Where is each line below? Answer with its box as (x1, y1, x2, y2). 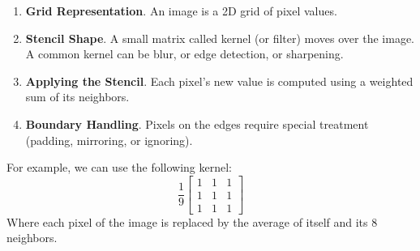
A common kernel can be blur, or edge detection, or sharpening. (25, 45, 344, 62)
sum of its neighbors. (25, 88, 130, 105)
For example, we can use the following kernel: (6, 159, 232, 176)
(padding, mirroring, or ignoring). (25, 131, 193, 148)
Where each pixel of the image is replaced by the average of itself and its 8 (6, 213, 378, 230)
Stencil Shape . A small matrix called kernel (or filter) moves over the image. (25, 29, 415, 46)
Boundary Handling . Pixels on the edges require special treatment (25, 115, 369, 132)
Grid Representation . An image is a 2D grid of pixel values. (25, 2, 337, 19)
